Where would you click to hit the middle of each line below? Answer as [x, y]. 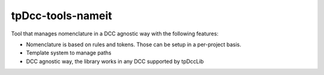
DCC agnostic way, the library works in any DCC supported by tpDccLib [115, 61]
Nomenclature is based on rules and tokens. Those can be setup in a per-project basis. [134, 44]
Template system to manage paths [69, 53]
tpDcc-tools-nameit [61, 16]
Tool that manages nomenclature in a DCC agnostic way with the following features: [115, 34]
